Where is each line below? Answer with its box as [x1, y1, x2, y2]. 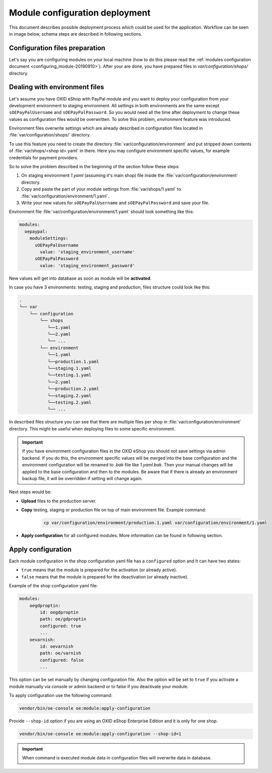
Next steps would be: [9, 489, 52, 495]
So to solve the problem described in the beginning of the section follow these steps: [9, 164, 180, 170]
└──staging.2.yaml [47, 393, 92, 398]
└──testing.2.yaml [47, 400, 92, 405]
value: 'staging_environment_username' [39, 249, 135, 254]
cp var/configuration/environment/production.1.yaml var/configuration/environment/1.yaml [43, 520, 268, 526]
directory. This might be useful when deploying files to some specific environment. [9, 425, 175, 431]
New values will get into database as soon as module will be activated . [9, 275, 152, 281]
